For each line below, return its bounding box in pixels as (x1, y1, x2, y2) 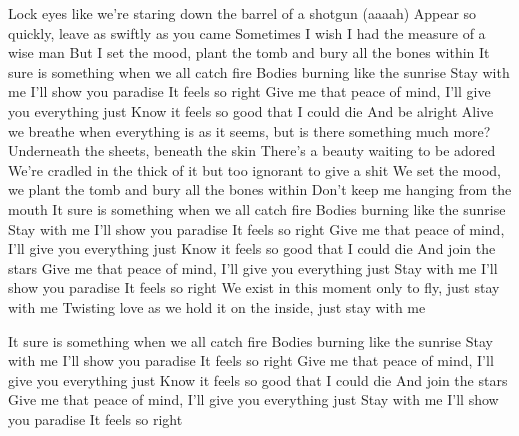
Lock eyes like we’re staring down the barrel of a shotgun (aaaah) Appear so (8, 3, 477, 23)
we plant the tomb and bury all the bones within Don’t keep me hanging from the (8, 179, 512, 200)
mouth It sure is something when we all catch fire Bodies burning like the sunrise (8, 198, 506, 219)
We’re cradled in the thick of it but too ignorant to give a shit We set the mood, (8, 159, 501, 180)
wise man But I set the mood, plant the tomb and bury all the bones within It (8, 42, 490, 63)
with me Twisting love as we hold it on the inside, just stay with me (8, 296, 426, 317)
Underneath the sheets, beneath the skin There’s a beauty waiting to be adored (8, 140, 496, 161)
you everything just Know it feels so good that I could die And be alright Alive (8, 100, 494, 121)
